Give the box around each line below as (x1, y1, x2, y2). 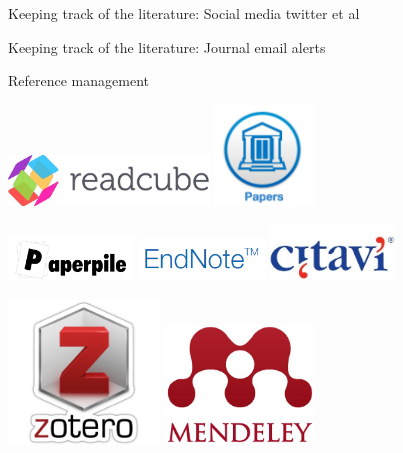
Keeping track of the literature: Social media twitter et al (8, 3, 360, 23)
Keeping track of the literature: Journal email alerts (8, 36, 326, 57)
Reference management (8, 70, 149, 91)
